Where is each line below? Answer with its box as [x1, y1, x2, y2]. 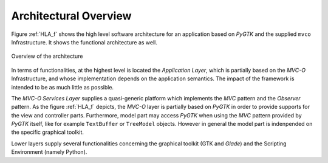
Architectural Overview [11, 9, 132, 23]
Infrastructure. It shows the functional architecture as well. [11, 38, 158, 46]
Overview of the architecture [11, 52, 83, 60]
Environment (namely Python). [11, 148, 87, 156]
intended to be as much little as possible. [11, 83, 114, 91]
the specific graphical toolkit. [11, 128, 84, 136]
